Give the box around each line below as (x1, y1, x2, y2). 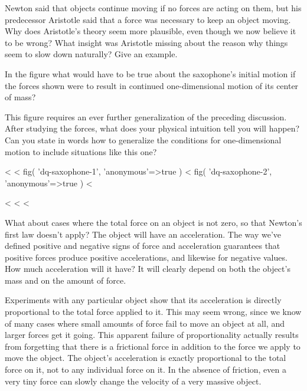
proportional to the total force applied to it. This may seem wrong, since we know (5, 305, 302, 318)
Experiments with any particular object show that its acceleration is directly (5, 294, 282, 306)
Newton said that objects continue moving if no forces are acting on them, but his (5, 2, 302, 14)
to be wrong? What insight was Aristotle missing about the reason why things (5, 36, 288, 48)
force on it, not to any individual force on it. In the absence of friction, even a (5, 363, 286, 376)
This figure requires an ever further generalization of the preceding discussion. (5, 110, 287, 123)
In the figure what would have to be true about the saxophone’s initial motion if (5, 67, 296, 80)
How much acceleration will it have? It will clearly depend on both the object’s (5, 262, 290, 275)
